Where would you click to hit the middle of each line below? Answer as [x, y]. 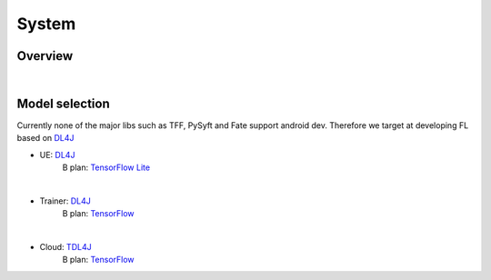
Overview [45, 56]
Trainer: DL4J [65, 201]
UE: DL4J [57, 155]
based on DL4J [45, 138]
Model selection [64, 103]
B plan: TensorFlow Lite [106, 167]
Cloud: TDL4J [65, 247]
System [46, 24]
